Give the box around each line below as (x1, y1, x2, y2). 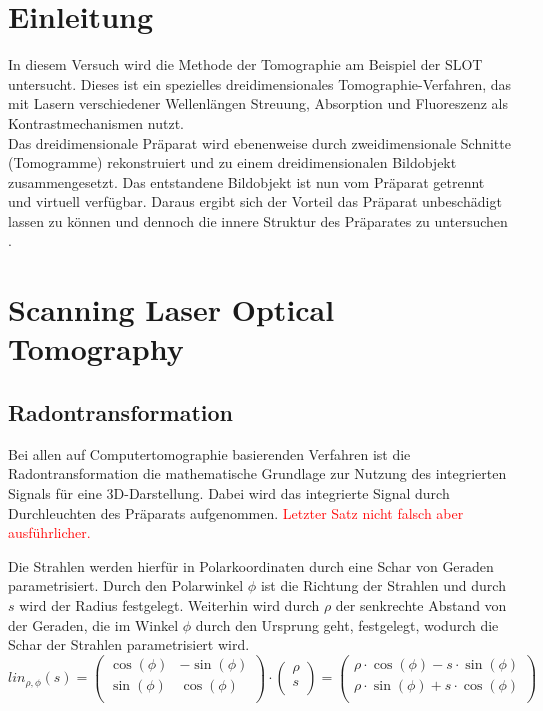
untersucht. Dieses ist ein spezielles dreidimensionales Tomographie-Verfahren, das (8, 73, 512, 94)
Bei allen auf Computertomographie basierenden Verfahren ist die (8, 443, 411, 464)
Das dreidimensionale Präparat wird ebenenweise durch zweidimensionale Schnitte (8, 132, 511, 153)
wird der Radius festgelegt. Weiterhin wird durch (19, 594, 320, 615)
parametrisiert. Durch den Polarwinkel (8, 575, 244, 596)
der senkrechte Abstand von (335, 594, 507, 615)
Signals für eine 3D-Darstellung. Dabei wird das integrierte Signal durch (8, 483, 450, 504)
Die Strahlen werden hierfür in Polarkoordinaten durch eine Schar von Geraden (8, 555, 494, 576)
